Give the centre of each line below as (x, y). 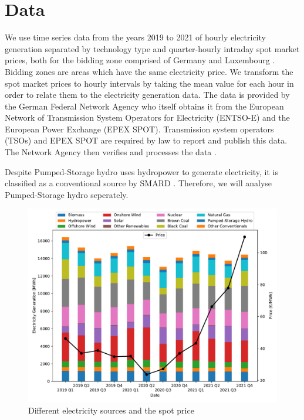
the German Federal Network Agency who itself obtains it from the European (144, 106)
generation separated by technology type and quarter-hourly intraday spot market (152, 48)
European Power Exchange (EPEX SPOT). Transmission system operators (139, 129)
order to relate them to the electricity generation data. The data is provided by (147, 95)
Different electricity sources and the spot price (111, 410)
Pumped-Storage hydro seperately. (67, 194)
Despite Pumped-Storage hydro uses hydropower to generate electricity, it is (142, 171)
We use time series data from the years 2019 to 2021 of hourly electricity (135, 37)
